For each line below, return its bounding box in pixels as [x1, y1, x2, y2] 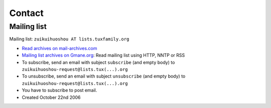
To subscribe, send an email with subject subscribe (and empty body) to [22, 59, 175, 65]
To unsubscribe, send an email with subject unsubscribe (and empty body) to [22, 73, 186, 79]
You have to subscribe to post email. [22, 87, 97, 93]
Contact [9, 7, 44, 18]
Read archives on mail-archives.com [22, 45, 97, 51]
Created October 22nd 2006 [22, 94, 81, 100]
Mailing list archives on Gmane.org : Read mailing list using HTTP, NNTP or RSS [22, 52, 185, 58]
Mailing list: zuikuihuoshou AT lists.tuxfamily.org [9, 36, 129, 42]
